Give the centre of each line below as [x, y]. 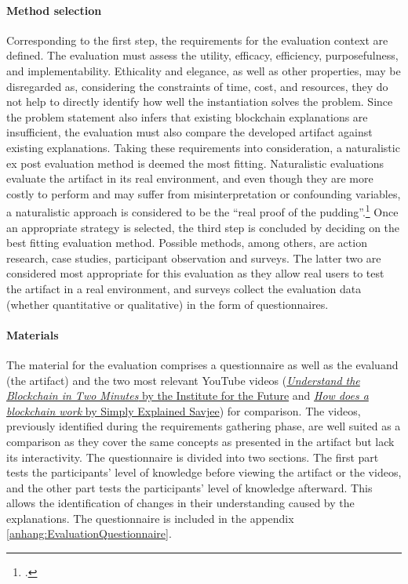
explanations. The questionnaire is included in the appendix [150, 518]
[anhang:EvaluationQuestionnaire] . [89, 533]
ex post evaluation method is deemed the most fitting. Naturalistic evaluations [195, 163]
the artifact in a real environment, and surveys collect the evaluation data [184, 288]
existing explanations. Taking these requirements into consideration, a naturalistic [203, 147]
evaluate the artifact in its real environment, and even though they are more [190, 178]
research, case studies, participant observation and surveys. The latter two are [194, 258]
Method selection [54, 10]
